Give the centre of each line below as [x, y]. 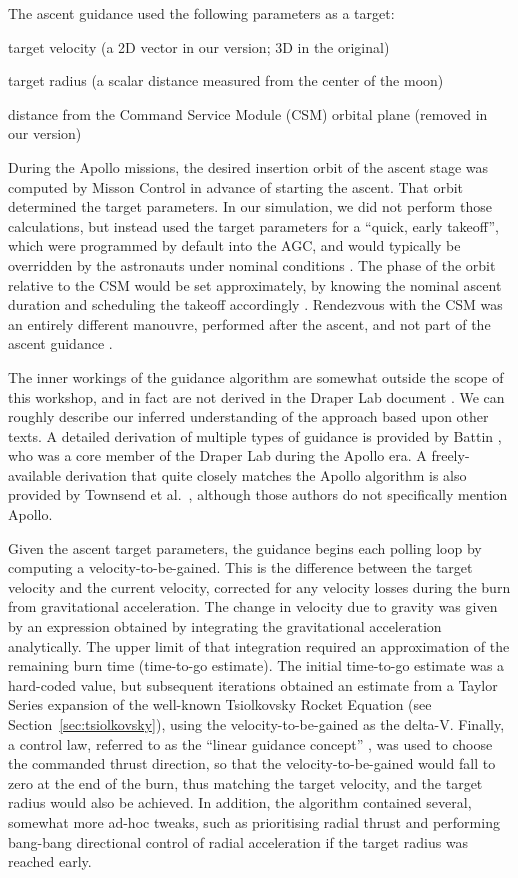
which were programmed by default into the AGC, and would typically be [234, 245]
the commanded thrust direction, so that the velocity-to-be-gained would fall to [252, 763]
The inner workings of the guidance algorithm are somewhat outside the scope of [256, 376]
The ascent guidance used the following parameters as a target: [201, 13]
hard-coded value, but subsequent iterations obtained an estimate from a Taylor [253, 684]
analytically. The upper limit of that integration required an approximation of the [259, 645]
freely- [450, 455]
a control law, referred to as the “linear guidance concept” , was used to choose [250, 743]
